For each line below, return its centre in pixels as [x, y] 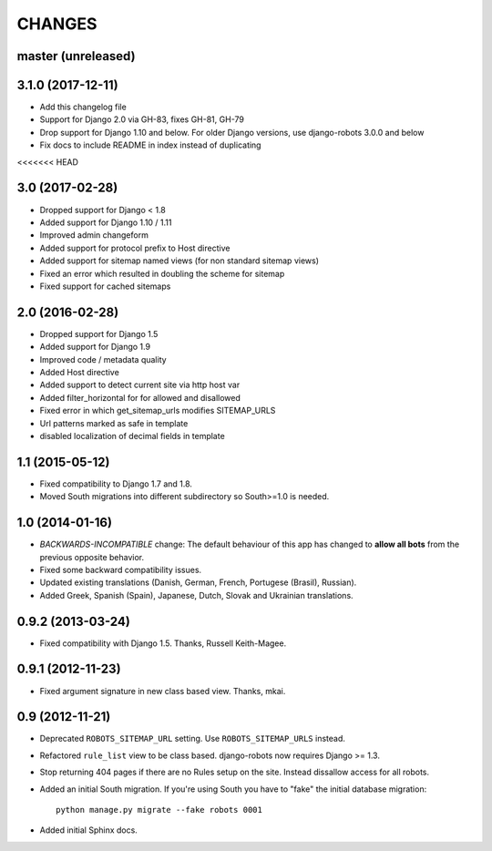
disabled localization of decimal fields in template [132, 436]
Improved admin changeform [94, 235]
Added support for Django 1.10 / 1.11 [106, 222]
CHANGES [57, 24]
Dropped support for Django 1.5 [99, 333]
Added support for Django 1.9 [95, 347]
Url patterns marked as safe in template [114, 423]
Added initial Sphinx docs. [89, 830]
